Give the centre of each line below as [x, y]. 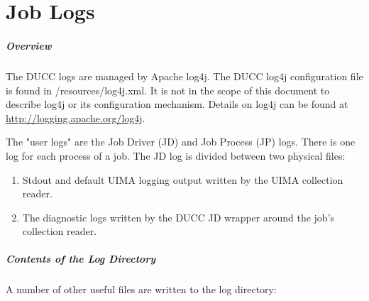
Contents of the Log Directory [81, 259]
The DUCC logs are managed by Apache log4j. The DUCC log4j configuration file [184, 76]
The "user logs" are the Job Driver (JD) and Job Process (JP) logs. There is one [181, 142]
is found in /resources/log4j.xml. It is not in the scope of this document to [168, 90]
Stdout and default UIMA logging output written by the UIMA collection [183, 179]
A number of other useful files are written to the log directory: [141, 289]
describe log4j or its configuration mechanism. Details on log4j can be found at [177, 104]
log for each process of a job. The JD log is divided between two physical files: [176, 155]
